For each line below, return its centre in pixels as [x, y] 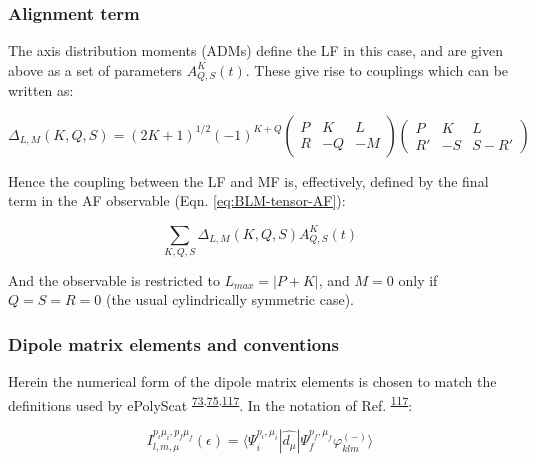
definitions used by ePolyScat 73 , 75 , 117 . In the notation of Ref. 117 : [210, 403]
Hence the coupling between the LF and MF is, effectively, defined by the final [248, 180]
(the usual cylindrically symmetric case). [229, 299]
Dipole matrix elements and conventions [173, 343]
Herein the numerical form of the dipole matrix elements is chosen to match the [252, 381]
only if [418, 279]
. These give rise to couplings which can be [377, 69]
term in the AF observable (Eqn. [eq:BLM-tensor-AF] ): [177, 200]
